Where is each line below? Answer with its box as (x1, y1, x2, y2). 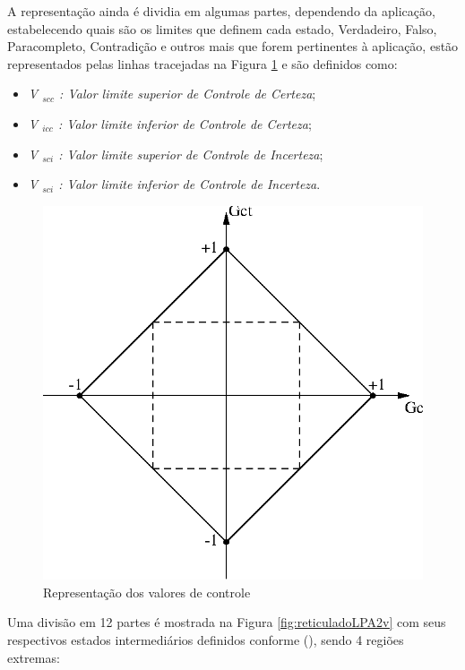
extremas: (7, 648, 60, 666)
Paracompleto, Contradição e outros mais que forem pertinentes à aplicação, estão (7, 37, 459, 56)
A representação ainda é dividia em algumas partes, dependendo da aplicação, (7, 2, 435, 20)
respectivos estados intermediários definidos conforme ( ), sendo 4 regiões (7, 631, 404, 649)
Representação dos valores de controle (43, 582, 251, 601)
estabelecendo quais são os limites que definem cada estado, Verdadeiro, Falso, (7, 19, 437, 38)
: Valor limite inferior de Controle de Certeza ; (57, 114, 312, 133)
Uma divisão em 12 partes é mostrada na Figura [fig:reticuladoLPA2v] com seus (7, 613, 446, 631)
